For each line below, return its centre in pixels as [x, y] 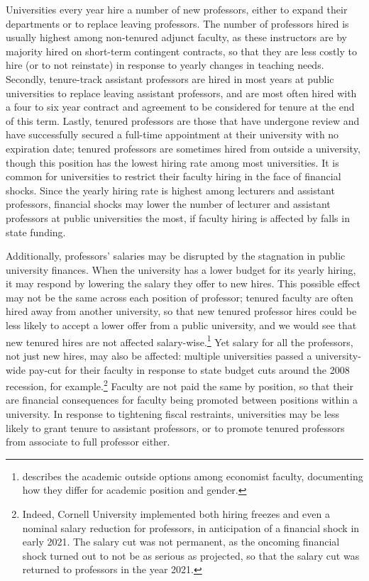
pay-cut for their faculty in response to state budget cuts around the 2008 [189, 369]
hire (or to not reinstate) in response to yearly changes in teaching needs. [165, 65]
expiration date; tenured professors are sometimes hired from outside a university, [183, 148]
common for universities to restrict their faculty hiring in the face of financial [174, 176]
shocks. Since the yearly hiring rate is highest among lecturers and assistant [170, 190]
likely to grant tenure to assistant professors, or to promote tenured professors [175, 427]
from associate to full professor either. [88, 442]
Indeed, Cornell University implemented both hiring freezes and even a [176, 513]
